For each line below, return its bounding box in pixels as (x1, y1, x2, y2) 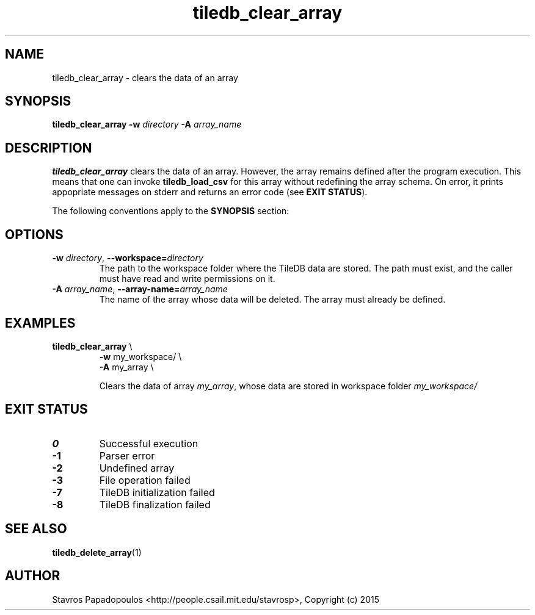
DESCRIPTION (5, 140, 92, 156)
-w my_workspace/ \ (99, 351, 182, 362)
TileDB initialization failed (99, 486, 215, 498)
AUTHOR (5, 568, 60, 584)
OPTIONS (5, 226, 64, 242)
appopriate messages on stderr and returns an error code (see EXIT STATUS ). (52, 187, 368, 198)
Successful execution (99, 437, 198, 450)
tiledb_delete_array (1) (52, 547, 142, 558)
